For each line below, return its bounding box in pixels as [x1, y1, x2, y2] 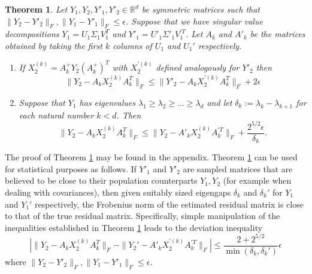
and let [207, 96, 232, 108]
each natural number [19, 108, 94, 121]
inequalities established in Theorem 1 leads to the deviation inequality [5, 221, 263, 233]
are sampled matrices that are [183, 162, 293, 175]
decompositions [5, 28, 59, 40]
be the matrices [250, 28, 305, 40]
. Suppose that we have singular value [126, 14, 263, 27]
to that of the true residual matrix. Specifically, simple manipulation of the [5, 209, 280, 222]
